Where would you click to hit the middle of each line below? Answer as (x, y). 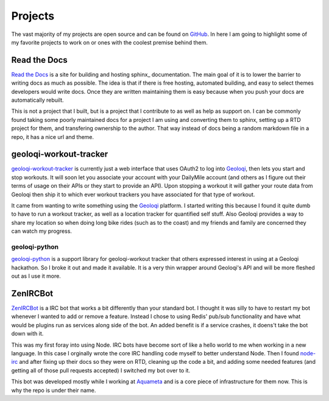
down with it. (27, 334)
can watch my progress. (42, 231)
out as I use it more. (36, 276)
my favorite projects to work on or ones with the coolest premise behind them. (110, 42)
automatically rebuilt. (37, 100)
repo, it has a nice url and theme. (53, 137)
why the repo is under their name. (54, 390)
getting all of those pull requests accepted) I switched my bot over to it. (101, 370)
